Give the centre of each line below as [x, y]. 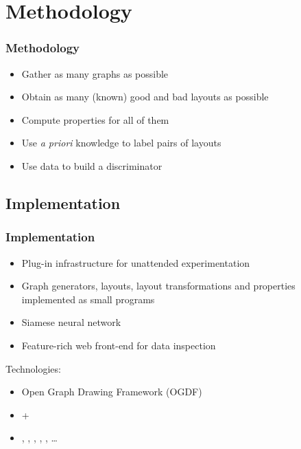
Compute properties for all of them [95, 119]
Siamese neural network [71, 322]
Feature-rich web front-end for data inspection [119, 345]
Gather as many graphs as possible [95, 73]
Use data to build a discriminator [92, 165]
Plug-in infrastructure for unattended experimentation [136, 262]
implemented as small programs [88, 299]
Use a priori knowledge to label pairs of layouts [121, 143]
